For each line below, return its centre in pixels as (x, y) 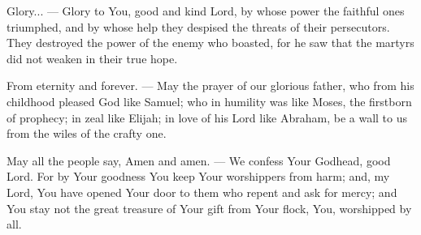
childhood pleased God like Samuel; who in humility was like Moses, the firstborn (209, 101)
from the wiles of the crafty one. (87, 133)
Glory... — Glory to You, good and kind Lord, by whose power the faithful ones (206, 11)
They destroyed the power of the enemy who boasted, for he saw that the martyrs (210, 43)
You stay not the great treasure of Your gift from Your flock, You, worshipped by (209, 208)
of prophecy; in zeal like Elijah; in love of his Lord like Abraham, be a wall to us (207, 117)
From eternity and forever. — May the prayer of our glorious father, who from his (210, 85)
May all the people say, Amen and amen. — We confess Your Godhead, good (199, 160)
